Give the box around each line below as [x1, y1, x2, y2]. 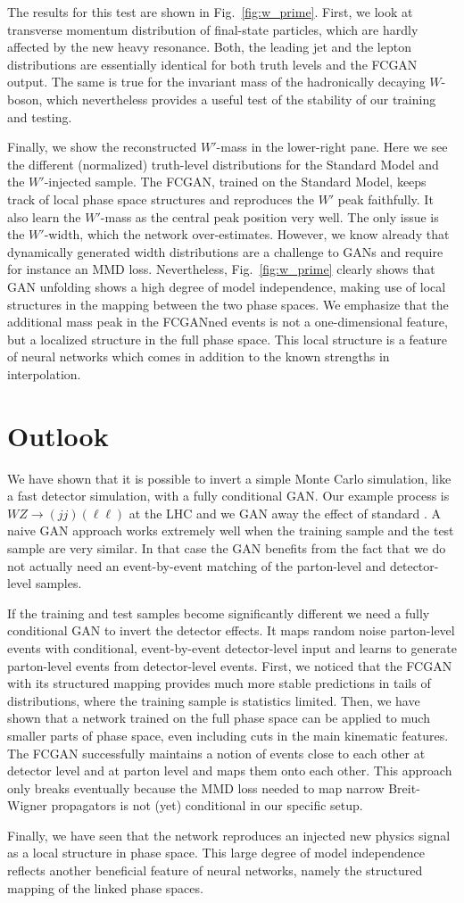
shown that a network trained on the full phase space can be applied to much [7, 708, 430, 727]
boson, [7, 89, 43, 108]
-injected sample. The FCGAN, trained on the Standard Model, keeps [44, 172, 427, 191]
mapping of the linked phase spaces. [7, 878, 203, 897]
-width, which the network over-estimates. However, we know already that [44, 225, 450, 244]
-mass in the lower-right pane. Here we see [216, 137, 448, 156]
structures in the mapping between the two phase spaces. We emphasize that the [7, 294, 449, 313]
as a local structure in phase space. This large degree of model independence [7, 843, 425, 862]
